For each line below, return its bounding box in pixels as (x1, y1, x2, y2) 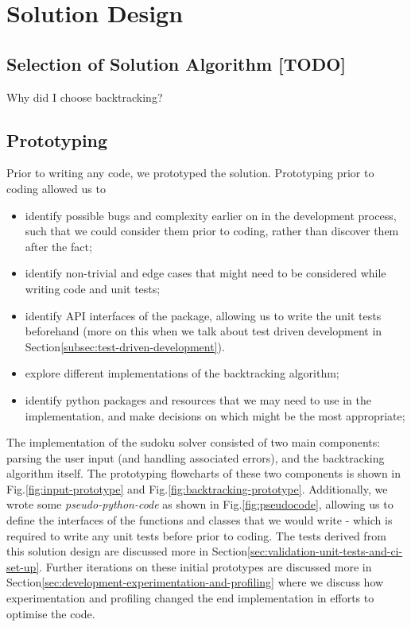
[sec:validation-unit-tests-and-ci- (247, 543, 403, 559)
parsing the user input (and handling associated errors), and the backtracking (6, 449, 385, 466)
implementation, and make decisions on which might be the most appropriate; (25, 407, 405, 424)
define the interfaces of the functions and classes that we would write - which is (6, 512, 393, 528)
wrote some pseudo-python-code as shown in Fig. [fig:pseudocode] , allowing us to (6, 496, 394, 513)
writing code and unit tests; (25, 280, 161, 296)
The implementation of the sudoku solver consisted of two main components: (6, 434, 381, 451)
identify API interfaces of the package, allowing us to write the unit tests (25, 307, 382, 323)
